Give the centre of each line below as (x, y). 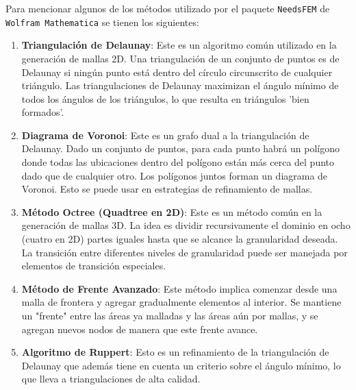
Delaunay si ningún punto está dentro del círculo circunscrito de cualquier (177, 72)
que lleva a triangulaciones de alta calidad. (111, 379)
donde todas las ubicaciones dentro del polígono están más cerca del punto (178, 162)
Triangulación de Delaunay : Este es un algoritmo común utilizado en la (179, 45)
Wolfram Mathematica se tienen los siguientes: (102, 22)
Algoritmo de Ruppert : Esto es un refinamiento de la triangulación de (175, 352)
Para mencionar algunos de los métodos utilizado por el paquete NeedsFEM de (168, 8)
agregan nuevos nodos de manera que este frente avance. (140, 329)
